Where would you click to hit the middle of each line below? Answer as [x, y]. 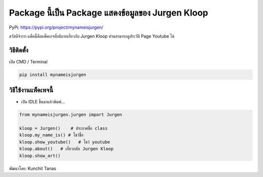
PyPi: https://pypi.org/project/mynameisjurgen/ [56, 27]
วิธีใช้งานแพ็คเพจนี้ [31, 90]
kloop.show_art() [40, 156]
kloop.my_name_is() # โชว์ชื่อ [51, 135]
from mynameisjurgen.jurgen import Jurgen [71, 115]
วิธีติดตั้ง [19, 50]
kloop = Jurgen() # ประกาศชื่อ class [64, 128]
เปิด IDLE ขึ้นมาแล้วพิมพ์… [43, 102]
